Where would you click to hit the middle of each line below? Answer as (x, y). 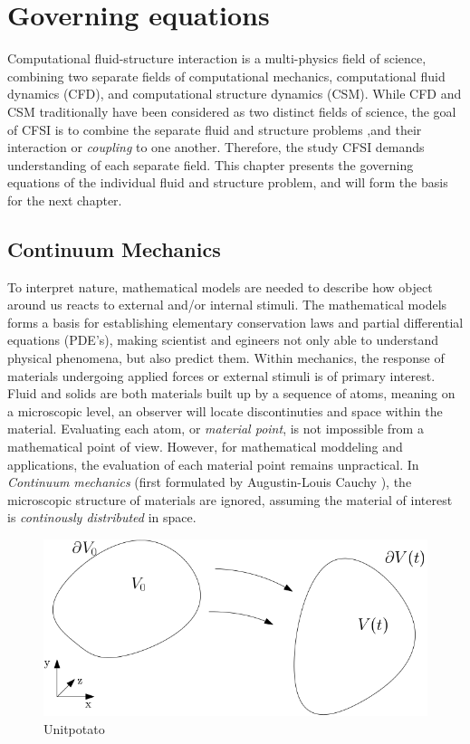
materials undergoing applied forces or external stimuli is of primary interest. (221, 375)
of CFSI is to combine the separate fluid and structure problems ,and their (215, 129)
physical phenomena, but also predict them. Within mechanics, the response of (226, 358)
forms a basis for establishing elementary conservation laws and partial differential (235, 322)
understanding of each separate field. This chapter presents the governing (211, 164)
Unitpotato (74, 728)
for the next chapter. (65, 200)
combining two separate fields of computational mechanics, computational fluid (226, 76)
